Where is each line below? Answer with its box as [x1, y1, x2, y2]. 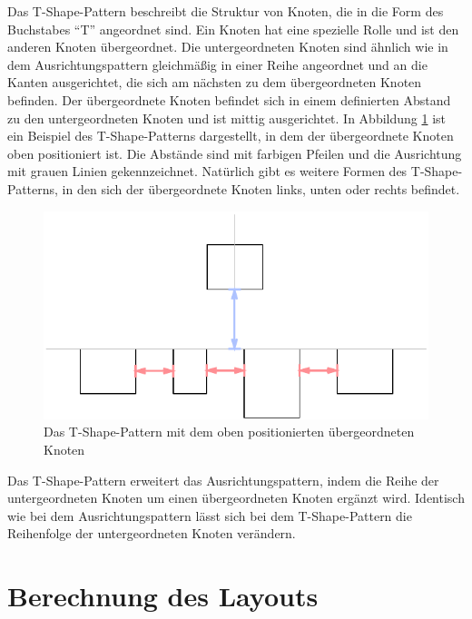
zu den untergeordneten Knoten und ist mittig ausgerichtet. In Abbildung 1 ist [7, 108, 447, 127]
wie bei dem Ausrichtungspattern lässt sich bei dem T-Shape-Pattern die [7, 506, 412, 525]
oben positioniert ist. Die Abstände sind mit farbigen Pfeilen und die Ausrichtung [7, 143, 462, 162]
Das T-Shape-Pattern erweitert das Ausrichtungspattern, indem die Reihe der [7, 470, 439, 489]
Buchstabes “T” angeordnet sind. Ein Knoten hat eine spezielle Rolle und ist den [7, 19, 459, 38]
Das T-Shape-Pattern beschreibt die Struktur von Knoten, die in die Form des [7, 2, 444, 20]
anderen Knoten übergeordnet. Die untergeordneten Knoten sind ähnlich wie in [7, 37, 448, 56]
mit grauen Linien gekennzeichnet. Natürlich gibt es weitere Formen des [7, 162, 408, 181]
